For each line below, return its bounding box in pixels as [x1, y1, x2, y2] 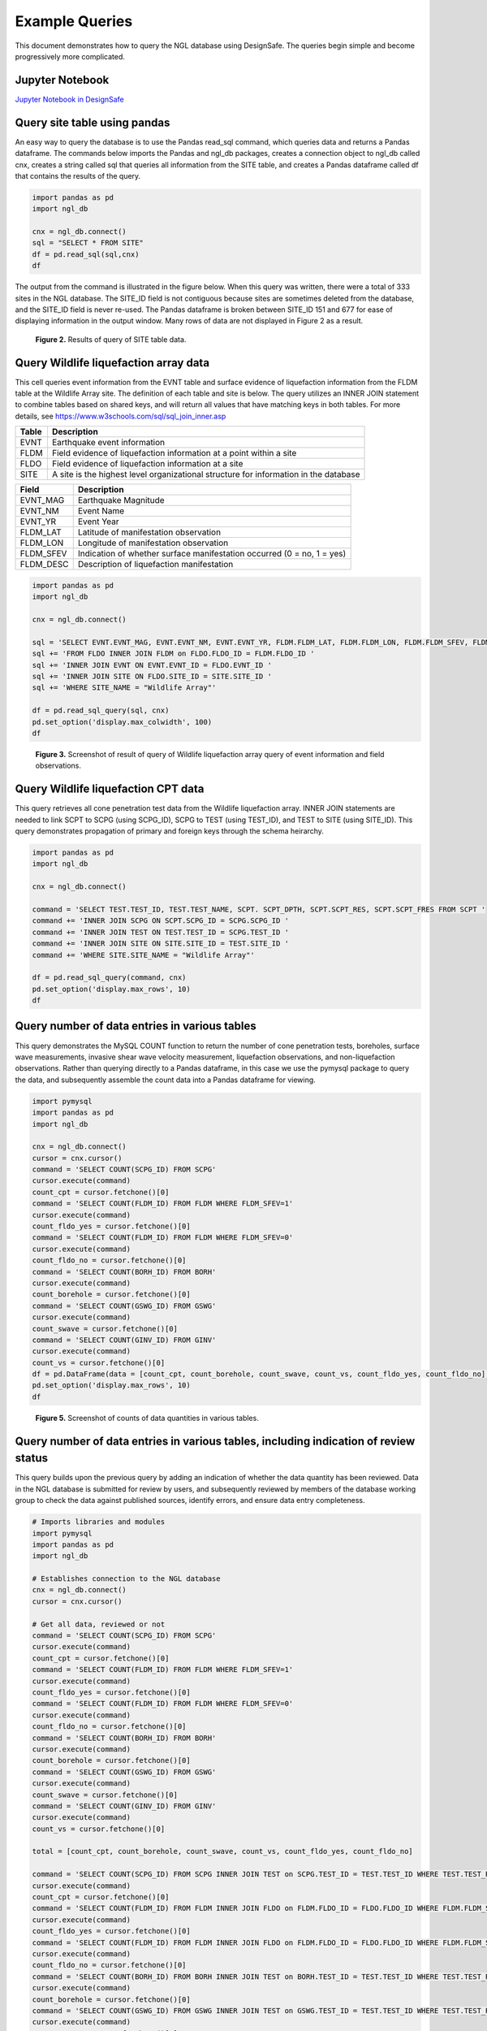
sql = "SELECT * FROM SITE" [32, 238, 144, 248]
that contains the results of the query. [15, 171, 141, 180]
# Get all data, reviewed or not [32, 1619, 166, 1629]
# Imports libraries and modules [32, 1518, 166, 1526]
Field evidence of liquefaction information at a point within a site [51, 448, 297, 459]
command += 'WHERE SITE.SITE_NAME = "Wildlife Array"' [32, 951, 255, 959]
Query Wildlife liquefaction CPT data [15, 782, 205, 796]
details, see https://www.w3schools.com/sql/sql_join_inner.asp [15, 411, 226, 421]
